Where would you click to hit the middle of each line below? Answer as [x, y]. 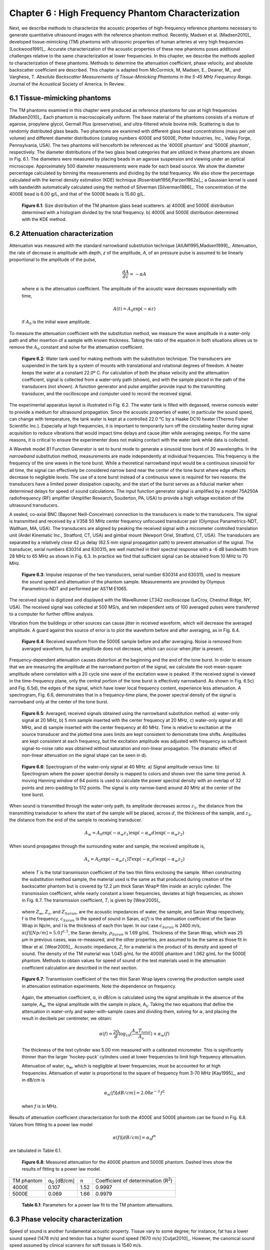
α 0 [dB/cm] [61, 1181]
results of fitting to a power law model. [61, 1169]
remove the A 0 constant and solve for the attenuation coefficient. [76, 348]
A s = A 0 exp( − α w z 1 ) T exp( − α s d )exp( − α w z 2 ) [134, 860]
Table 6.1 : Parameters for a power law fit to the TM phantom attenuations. [97, 1205]
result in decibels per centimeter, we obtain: [67, 1018]
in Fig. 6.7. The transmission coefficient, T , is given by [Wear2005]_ [91, 900]
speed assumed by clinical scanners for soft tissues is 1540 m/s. [76, 1245]
